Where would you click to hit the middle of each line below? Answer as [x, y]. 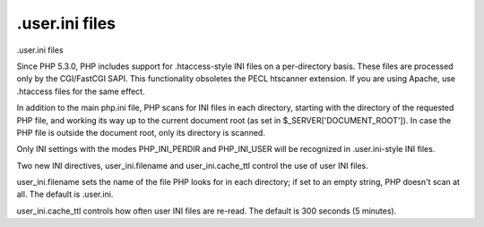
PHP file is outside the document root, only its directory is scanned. [141, 132]
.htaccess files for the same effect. [81, 91]
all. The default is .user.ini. [65, 194]
